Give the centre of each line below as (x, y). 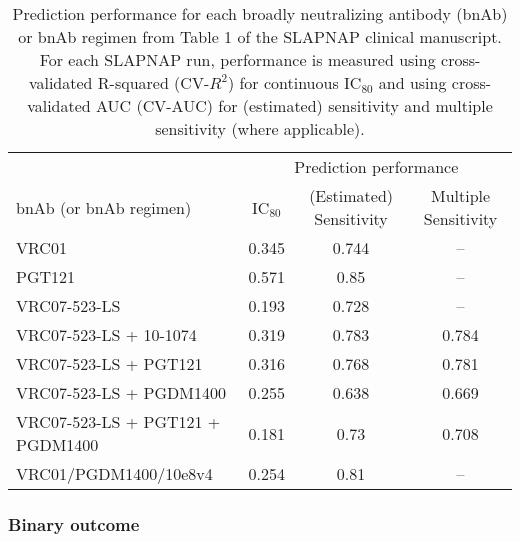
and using (412, 82)
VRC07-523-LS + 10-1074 (106, 334)
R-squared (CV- (153, 82)
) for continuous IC (294, 82)
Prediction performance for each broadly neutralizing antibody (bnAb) (260, 13)
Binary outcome (74, 523)
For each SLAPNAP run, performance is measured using (237, 59)
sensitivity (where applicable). (260, 128)
